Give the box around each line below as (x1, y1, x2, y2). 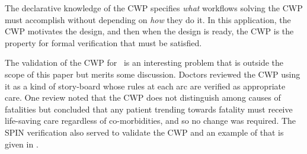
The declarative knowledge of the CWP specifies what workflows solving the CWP (5, 2, 303, 14)
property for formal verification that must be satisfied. (5, 36, 202, 49)
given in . (5, 137, 39, 150)
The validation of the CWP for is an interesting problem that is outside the (5, 56, 284, 69)
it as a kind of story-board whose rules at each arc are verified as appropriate (5, 79, 286, 92)
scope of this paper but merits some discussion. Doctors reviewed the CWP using (5, 68, 300, 80)
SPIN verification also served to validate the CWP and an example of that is (5, 126, 284, 138)
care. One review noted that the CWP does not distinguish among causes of (5, 91, 281, 104)
